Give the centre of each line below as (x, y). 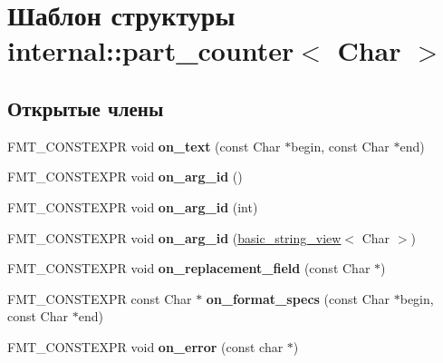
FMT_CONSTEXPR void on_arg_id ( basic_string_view (174, 237)
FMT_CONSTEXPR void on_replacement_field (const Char (189, 268)
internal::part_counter (151, 50)
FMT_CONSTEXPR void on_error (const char (145, 346)
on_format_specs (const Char (298, 298)
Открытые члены (86, 108)
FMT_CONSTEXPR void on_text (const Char (144, 146)
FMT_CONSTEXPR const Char (100, 298)
